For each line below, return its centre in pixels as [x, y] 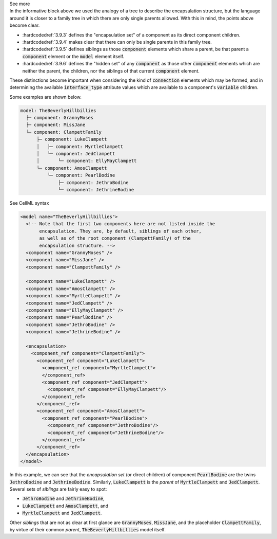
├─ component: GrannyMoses [60, 118]
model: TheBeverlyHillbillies [58, 110]
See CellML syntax [29, 203]
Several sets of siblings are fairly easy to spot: [58, 489]
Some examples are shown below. [46, 97]
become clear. [25, 25]
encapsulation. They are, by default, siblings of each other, [121, 231]
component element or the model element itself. [73, 56]
